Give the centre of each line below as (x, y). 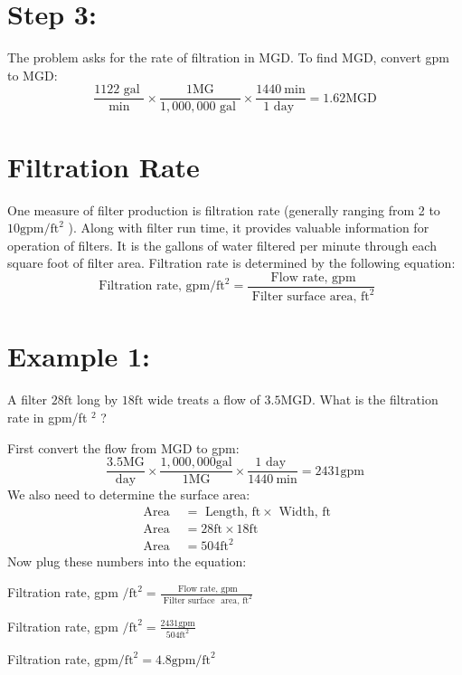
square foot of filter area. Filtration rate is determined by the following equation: (231, 263)
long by (98, 399)
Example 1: (79, 356)
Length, (226, 512)
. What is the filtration (375, 399)
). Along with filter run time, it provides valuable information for (249, 228)
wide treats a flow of (204, 399)
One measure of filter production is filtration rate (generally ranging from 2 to (224, 209)
